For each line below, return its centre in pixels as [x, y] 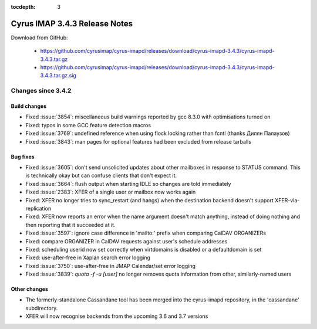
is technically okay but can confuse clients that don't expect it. [101, 175]
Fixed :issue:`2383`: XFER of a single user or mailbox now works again [111, 192]
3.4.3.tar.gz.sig [58, 76]
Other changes [29, 289]
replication [38, 208]
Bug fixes [23, 157]
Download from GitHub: [39, 38]
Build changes [29, 106]
